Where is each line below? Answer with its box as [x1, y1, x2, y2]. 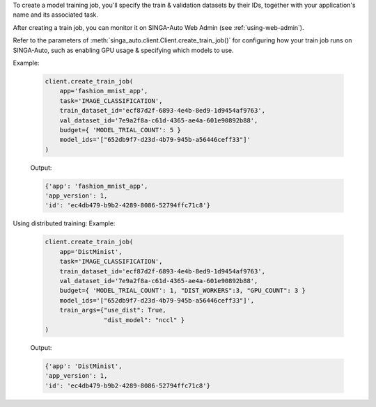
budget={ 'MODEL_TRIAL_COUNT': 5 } [59, 126, 181, 134]
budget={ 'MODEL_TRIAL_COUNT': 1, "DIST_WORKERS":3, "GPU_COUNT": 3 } [59, 287, 306, 295]
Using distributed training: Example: [13, 219, 116, 228]
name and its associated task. [13, 10, 99, 19]
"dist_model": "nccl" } [103, 316, 185, 324]
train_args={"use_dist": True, [59, 306, 166, 314]
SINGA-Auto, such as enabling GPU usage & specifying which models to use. [13, 46, 234, 54]
